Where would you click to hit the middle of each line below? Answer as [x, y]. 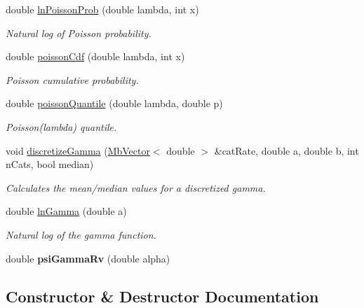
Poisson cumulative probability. [72, 79]
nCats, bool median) [50, 164]
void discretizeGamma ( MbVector [78, 150]
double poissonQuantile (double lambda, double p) [114, 103]
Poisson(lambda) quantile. [61, 126]
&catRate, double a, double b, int [287, 150]
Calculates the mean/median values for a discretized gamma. [136, 187]
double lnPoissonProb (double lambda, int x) [102, 9]
